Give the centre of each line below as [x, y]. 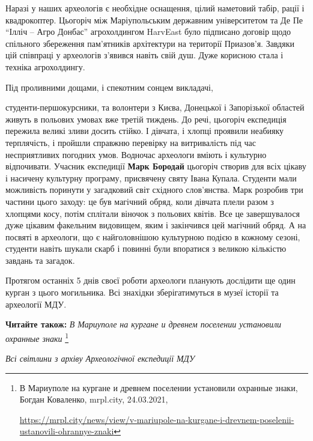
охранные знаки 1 [37, 337]
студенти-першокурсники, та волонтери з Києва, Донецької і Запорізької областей [155, 107]
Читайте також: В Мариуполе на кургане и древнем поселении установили [144, 324]
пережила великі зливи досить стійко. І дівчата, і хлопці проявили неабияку [145, 131]
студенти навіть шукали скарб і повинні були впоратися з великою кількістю [146, 248]
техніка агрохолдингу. [45, 66]
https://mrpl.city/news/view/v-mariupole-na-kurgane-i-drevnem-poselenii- [157, 419]
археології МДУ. [36, 304]
